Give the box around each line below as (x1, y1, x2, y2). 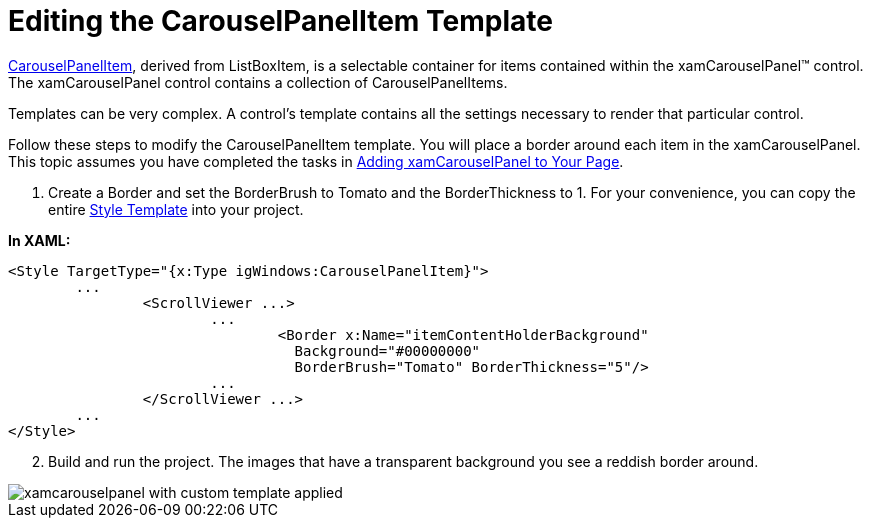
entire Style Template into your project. (48, 200, 304, 218)
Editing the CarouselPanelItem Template (8, 4, 553, 38)
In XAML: (8, 231, 71, 249)
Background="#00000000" (294, 342, 481, 359)
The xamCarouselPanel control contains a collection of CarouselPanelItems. (8, 73, 508, 91)
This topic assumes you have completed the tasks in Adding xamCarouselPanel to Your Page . (8, 152, 624, 170)
